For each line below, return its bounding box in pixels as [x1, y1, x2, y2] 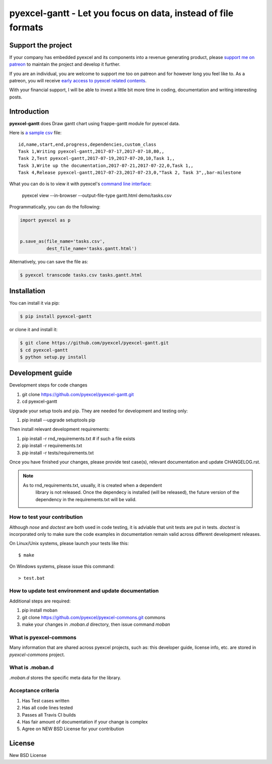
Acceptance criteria [9, 687, 59, 694]
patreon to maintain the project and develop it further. [9, 61, 121, 68]
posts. [9, 94, 23, 100]
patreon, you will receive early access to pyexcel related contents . [9, 78, 147, 84]
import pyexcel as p [20, 217, 71, 223]
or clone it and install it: [9, 326, 58, 333]
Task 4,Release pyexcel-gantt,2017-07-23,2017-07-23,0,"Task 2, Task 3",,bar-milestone [18, 170, 242, 176]
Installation [9, 287, 45, 295]
